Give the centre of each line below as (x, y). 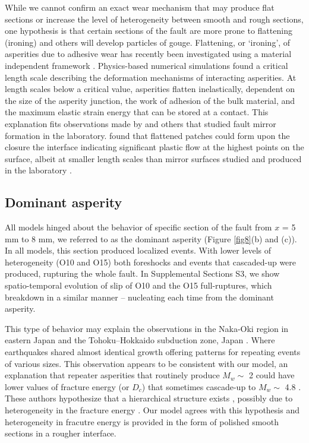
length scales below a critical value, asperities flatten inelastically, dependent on (150, 89)
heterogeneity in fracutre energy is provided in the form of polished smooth (142, 421)
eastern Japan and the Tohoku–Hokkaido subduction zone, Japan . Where (140, 340)
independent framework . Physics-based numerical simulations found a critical (146, 65)
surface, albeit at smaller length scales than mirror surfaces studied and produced (153, 158)
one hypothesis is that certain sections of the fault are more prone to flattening (149, 31)
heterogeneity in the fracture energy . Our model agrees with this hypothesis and (152, 410)
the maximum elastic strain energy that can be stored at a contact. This (137, 112)
